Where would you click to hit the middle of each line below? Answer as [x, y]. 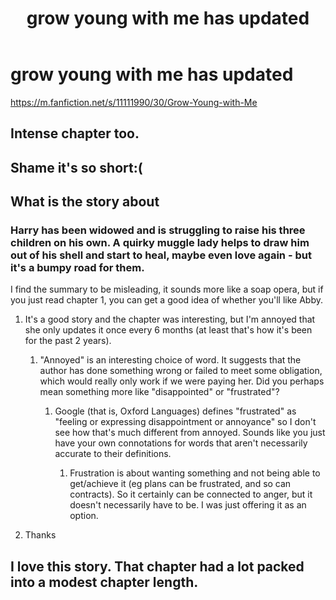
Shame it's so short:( [76, 167]
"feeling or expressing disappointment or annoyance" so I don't [185, 422]
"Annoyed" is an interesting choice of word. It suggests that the [170, 360]
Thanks [40, 535]
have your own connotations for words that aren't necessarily [181, 443]
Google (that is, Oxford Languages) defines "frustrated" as [175, 411]
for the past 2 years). [68, 341]
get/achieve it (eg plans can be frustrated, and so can [180, 484]
